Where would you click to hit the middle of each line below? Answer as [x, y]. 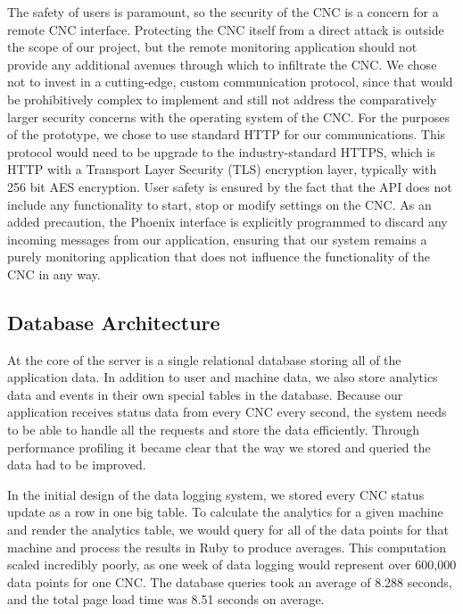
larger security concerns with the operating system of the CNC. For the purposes [228, 116]
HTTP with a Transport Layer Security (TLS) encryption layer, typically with [222, 169]
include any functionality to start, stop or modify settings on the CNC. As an [219, 204]
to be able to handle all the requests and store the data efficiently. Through [213, 430]
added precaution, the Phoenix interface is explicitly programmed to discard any [227, 222]
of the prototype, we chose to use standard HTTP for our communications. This [227, 134]
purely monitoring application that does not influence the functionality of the [219, 257]
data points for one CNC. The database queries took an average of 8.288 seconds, [230, 581]
